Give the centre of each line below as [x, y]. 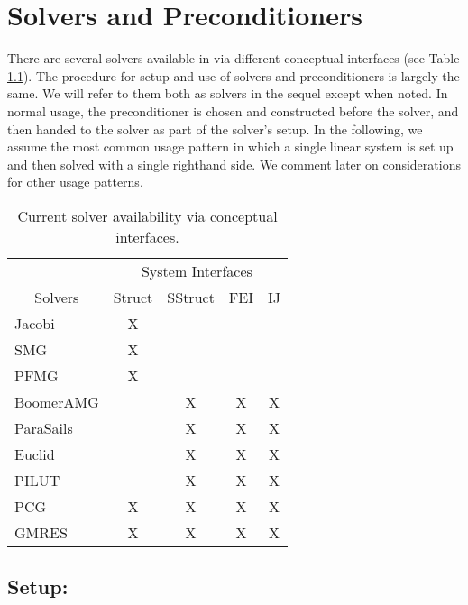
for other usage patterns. [75, 182]
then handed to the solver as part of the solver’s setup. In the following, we [215, 128]
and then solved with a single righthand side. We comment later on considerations [234, 164]
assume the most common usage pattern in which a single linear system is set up [230, 147]
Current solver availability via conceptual [147, 215]
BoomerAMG [57, 401]
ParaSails [44, 427]
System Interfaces [197, 270]
